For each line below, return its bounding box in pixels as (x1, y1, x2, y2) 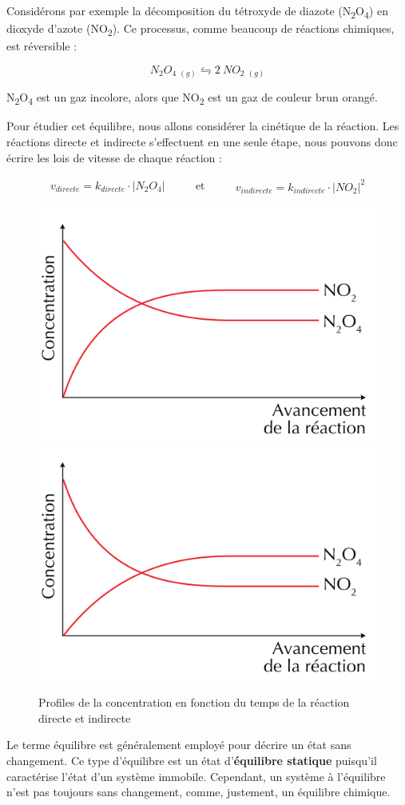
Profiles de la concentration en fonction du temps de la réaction (38, 694, 350, 711)
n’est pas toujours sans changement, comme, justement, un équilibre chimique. (6, 783, 391, 800)
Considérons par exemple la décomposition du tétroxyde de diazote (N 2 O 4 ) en (6, 2, 388, 21)
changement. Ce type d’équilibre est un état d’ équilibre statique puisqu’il (6, 752, 377, 769)
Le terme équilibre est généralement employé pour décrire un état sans (6, 736, 351, 753)
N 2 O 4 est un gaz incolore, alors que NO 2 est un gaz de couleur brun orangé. (6, 89, 378, 108)
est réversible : (6, 38, 77, 54)
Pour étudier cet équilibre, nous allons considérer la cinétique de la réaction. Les (6, 118, 399, 134)
